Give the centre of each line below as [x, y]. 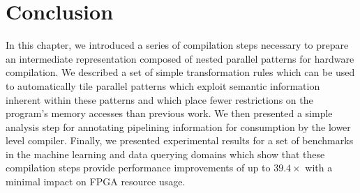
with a [319, 168]
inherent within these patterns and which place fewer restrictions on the [159, 99]
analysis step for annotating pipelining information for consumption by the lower [178, 126]
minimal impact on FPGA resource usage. [96, 182]
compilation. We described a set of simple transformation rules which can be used [180, 72]
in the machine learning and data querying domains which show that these [165, 154]
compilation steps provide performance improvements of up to [138, 168]
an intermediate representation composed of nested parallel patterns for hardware [180, 58]
